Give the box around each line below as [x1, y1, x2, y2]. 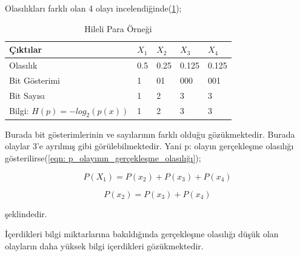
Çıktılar [9, 43, 42, 56]
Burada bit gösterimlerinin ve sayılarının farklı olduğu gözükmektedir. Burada [5, 127, 295, 140]
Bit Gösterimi [9, 73, 61, 86]
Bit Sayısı [9, 89, 45, 101]
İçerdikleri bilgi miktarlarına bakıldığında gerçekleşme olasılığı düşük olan [5, 227, 279, 240]
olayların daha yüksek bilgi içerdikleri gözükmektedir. [5, 239, 204, 252]
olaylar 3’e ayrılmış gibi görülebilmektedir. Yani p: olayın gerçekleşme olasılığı [5, 140, 294, 152]
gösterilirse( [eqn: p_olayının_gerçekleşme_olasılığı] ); [5, 152, 201, 164]
